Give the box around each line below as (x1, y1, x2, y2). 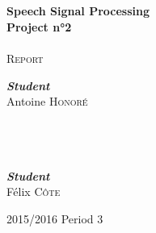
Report (6, 49, 44, 66)
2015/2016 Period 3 (6, 210, 103, 227)
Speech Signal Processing (6, 2, 150, 19)
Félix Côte (6, 183, 61, 200)
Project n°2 (6, 18, 72, 35)
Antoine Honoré (6, 93, 88, 110)
